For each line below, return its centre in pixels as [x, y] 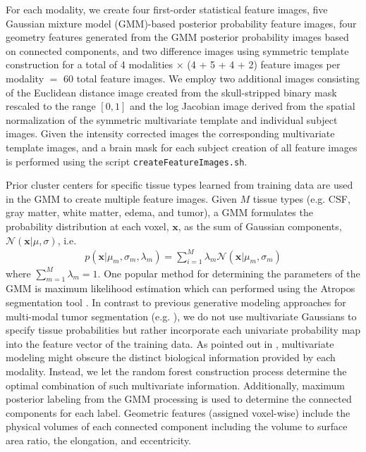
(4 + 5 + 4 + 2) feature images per [264, 64]
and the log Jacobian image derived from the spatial [242, 106]
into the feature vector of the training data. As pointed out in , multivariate [170, 343]
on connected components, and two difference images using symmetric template [177, 50]
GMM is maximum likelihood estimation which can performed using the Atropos [181, 288]
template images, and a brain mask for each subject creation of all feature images [182, 147]
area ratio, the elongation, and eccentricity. [99, 440]
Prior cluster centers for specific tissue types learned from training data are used [179, 185]
